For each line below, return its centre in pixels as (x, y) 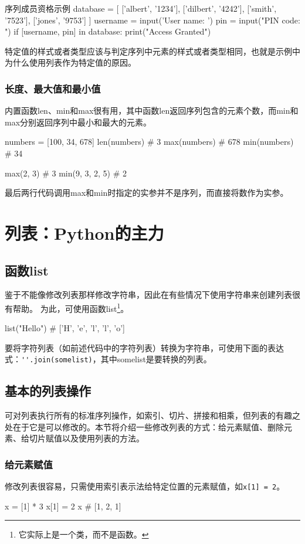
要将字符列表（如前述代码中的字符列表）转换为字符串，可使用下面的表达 (144, 347)
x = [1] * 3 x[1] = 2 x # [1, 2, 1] (63, 506)
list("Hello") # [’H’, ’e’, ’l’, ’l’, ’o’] (65, 328)
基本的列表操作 (48, 391)
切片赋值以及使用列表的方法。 (87, 438)
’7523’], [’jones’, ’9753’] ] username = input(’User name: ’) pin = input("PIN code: (152, 20)
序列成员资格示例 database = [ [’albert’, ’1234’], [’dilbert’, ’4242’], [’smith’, (141, 8)
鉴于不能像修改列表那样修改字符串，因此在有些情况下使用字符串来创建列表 (148, 295)
